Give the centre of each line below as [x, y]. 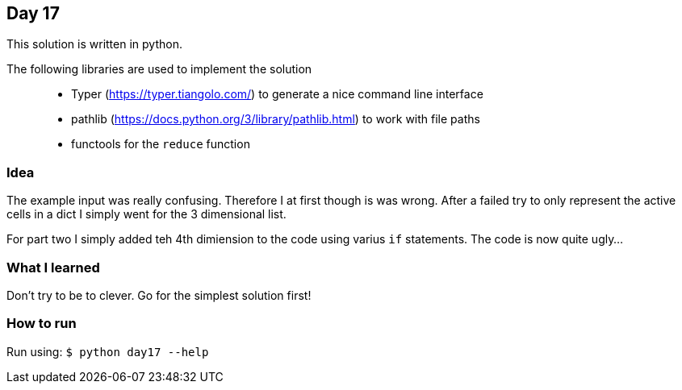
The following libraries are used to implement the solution [159, 69]
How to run [42, 324]
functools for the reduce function [161, 144]
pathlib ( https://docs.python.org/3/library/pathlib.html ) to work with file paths [276, 119]
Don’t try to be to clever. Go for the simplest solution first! [159, 295]
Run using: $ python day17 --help [108, 351]
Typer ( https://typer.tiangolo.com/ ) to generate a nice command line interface [277, 94]
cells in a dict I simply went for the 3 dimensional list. [146, 214]
